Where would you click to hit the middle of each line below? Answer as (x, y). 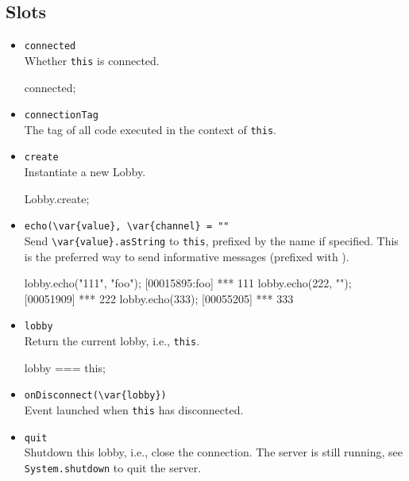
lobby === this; (65, 367)
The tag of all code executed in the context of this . (150, 129)
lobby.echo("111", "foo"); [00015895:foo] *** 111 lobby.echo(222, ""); (188, 283)
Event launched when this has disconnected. (134, 409)
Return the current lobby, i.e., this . (112, 341)
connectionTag (61, 115)
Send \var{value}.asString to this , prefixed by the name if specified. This (211, 240)
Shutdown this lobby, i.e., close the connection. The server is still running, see (213, 452)
